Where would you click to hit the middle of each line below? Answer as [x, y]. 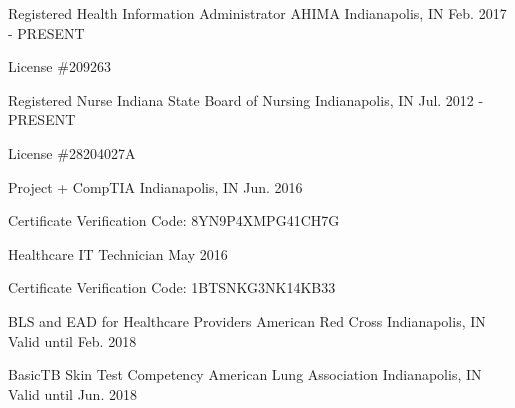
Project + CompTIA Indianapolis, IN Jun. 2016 [155, 186]
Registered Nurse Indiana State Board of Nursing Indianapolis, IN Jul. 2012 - [246, 99]
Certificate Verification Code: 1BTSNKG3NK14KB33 [172, 287]
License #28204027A [72, 152]
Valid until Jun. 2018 [72, 393]
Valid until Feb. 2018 [72, 340]
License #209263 [59, 66]
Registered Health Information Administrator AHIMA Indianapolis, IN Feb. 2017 [257, 13]
